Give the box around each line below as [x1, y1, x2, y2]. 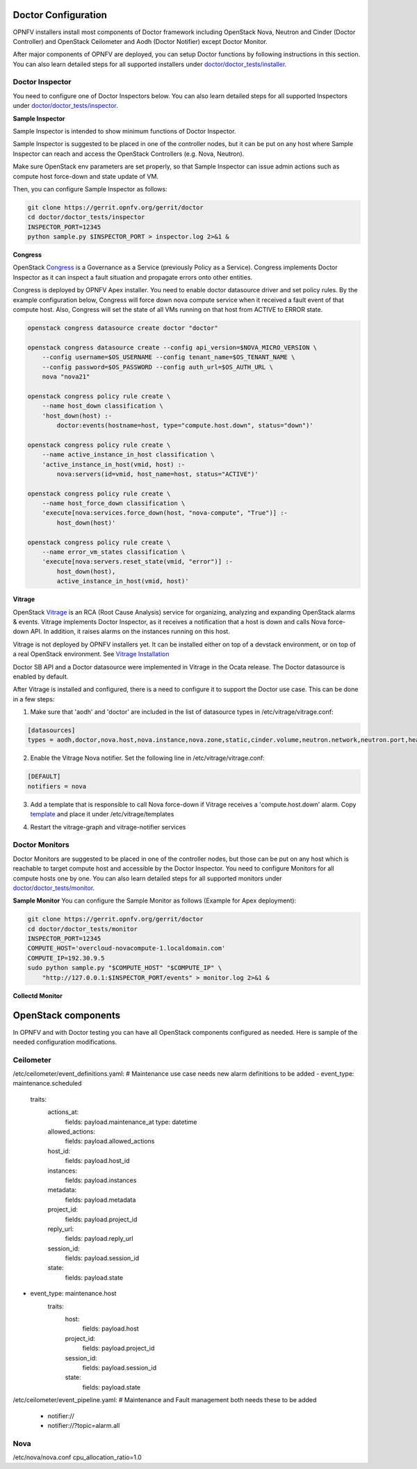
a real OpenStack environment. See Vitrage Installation [13, 650, 170, 658]
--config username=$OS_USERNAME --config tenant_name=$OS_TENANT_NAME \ [42, 354, 295, 361]
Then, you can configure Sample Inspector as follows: [13, 184, 167, 193]
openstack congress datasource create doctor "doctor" [27, 324, 218, 332]
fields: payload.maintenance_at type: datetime [65, 1118, 197, 1126]
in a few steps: [13, 694, 55, 703]
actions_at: [47, 1108, 79, 1116]
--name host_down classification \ [42, 402, 163, 410]
